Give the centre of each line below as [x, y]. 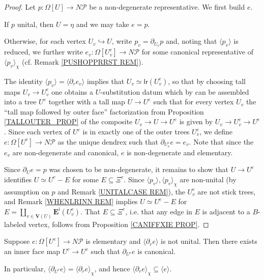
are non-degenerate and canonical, [66, 152]
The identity [23, 81]
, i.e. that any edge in [159, 211]
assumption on [27, 191]
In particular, [25, 268]
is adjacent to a [226, 211]
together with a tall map [87, 102]
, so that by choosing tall [207, 81]
